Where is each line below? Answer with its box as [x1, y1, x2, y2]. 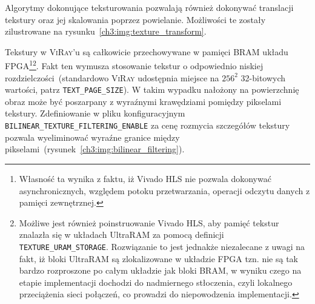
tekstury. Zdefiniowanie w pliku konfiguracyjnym [5, 107, 185, 120]
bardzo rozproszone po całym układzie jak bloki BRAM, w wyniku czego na [19, 264, 302, 277]
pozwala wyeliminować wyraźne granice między [5, 130, 180, 143]
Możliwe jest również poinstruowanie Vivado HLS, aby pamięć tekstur [19, 216, 279, 229]
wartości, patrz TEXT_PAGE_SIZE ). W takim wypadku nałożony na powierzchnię [5, 83, 299, 96]
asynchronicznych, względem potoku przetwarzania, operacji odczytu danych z [19, 184, 310, 197]
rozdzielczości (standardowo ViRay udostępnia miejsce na [5, 71, 219, 84]
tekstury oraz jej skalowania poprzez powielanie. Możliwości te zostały [5, 13, 266, 25]
